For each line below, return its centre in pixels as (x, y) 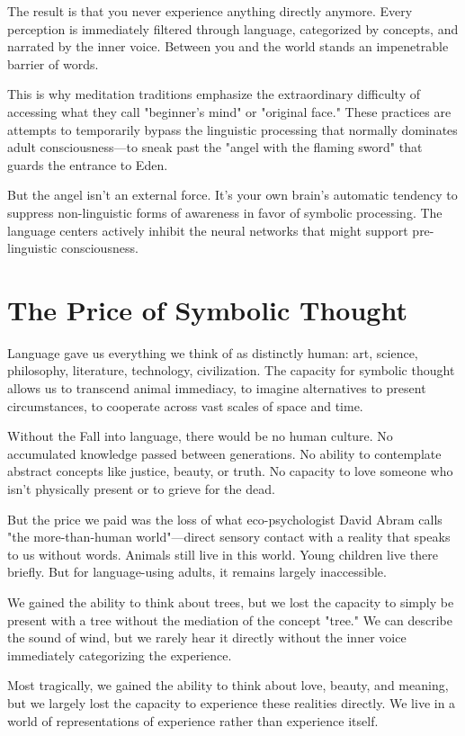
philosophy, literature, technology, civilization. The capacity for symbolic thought (231, 370)
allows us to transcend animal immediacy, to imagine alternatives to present (217, 388)
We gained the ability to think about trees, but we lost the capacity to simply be (231, 601)
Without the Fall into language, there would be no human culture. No (200, 436)
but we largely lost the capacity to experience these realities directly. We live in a (232, 702)
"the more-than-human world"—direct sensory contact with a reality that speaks (229, 537)
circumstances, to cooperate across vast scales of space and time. (185, 405)
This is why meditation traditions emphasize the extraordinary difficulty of (214, 94)
